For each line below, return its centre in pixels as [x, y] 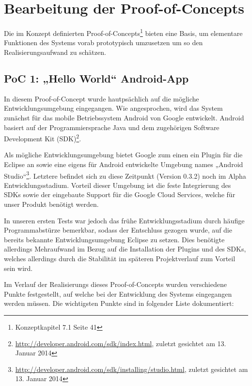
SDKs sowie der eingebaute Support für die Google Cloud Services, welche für [120, 194]
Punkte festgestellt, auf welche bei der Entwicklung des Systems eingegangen [118, 294]
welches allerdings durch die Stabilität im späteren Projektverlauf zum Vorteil [120, 258]
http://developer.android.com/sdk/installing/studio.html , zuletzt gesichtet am [132, 369]
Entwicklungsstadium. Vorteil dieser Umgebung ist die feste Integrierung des [118, 185]
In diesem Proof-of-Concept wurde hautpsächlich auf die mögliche [102, 98]
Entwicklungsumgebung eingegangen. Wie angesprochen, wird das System [113, 108]
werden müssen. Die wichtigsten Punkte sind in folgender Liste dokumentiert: [119, 303]
